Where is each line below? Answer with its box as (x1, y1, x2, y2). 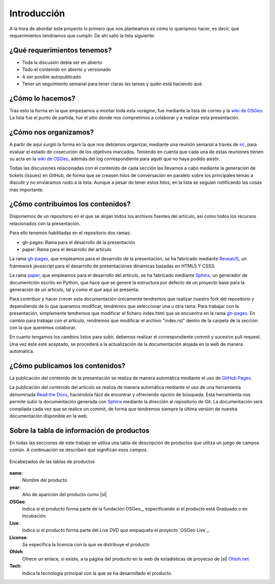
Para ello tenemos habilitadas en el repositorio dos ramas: (9, 230, 131, 236)
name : (9, 470, 23, 476)
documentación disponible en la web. (9, 412, 89, 419)
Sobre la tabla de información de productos (9, 426, 150, 435)
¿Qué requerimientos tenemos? (9, 46, 112, 55)
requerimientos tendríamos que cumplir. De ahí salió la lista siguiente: (9, 32, 155, 38)
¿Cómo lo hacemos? (9, 94, 76, 103)
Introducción (9, 8, 65, 19)
